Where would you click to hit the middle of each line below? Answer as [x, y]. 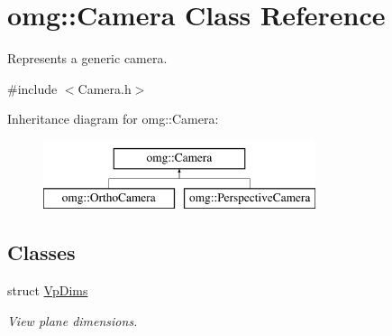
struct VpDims [48, 290]
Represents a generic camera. [87, 58]
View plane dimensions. [73, 320]
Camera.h [105, 88]
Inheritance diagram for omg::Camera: [113, 119]
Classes [41, 252]
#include [32, 88]
